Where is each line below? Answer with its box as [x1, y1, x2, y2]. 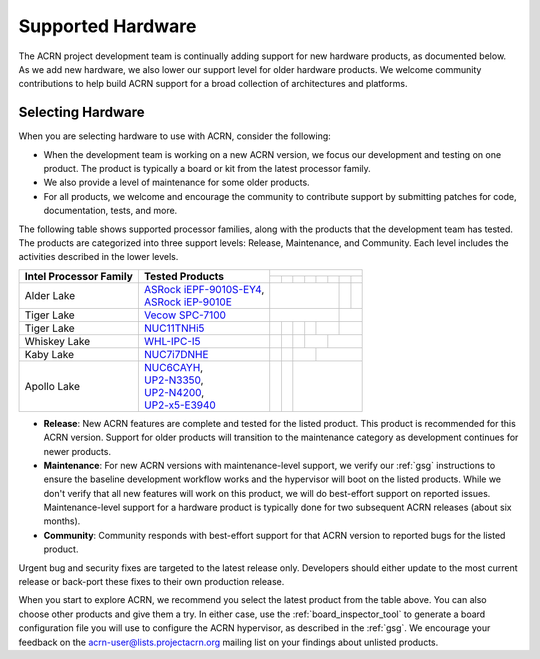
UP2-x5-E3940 [143, 398, 217, 412]
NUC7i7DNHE [143, 347, 209, 361]
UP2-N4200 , [143, 385, 205, 399]
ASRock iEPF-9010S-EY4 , [143, 282, 265, 296]
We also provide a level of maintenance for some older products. [43, 176, 310, 189]
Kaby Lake [24, 347, 75, 361]
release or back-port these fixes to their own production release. [18, 576, 285, 588]
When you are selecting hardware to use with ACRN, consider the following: [18, 130, 332, 142]
